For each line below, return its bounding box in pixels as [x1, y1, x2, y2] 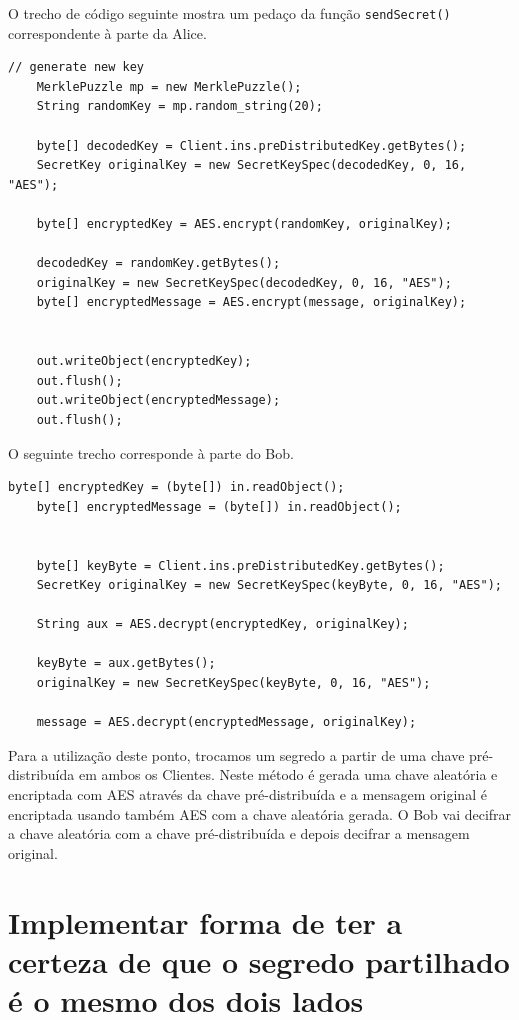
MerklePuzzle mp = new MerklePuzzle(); [36, 79, 302, 94]
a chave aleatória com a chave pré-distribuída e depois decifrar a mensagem [8, 823, 470, 844]
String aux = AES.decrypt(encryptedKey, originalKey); [36, 617, 409, 632]
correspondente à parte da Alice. [8, 22, 207, 43]
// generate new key [8, 60, 145, 75]
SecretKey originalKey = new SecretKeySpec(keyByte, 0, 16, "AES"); [36, 578, 502, 593]
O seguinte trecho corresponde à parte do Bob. [8, 442, 294, 463]
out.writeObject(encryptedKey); [36, 354, 252, 369]
